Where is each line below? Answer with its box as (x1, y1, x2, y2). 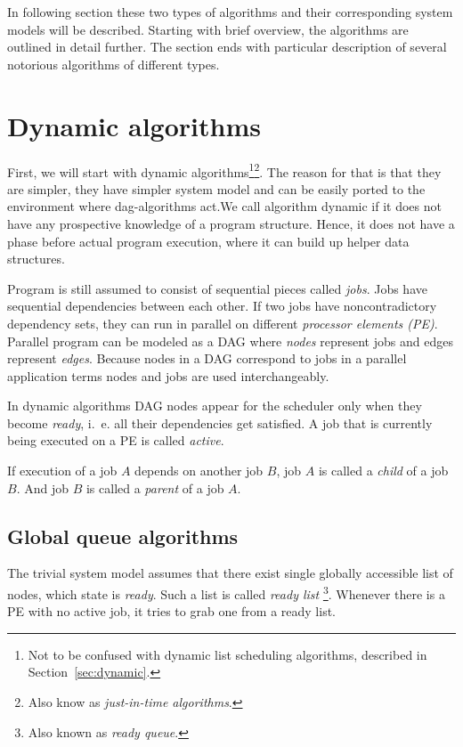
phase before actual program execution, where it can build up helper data (7, 231, 410, 250)
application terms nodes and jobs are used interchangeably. (7, 366, 329, 385)
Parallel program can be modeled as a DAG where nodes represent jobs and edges (7, 331, 453, 350)
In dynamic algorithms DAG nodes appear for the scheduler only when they (7, 396, 422, 415)
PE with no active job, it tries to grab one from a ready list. (7, 602, 336, 621)
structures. (7, 249, 65, 268)
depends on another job (134, 461, 264, 480)
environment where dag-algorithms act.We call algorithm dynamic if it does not (7, 197, 442, 215)
